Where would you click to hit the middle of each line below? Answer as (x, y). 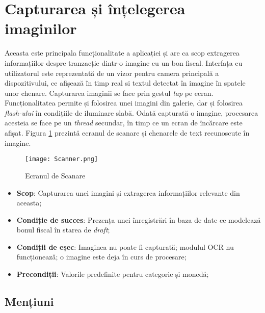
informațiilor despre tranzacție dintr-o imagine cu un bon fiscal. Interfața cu (124, 62)
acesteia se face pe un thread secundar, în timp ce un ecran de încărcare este (124, 123)
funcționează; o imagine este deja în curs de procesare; (101, 257)
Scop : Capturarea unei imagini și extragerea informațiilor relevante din (128, 192)
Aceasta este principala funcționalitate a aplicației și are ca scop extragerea (122, 53)
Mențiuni (29, 302)
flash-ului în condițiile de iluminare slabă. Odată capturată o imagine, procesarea (131, 112)
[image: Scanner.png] (62, 159)
